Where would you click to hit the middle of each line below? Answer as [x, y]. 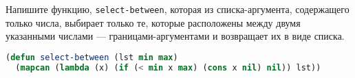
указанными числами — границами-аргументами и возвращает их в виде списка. [175, 36]
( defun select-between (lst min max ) [92, 57]
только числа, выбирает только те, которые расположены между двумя [153, 22]
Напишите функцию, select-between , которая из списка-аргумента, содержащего [177, 9]
